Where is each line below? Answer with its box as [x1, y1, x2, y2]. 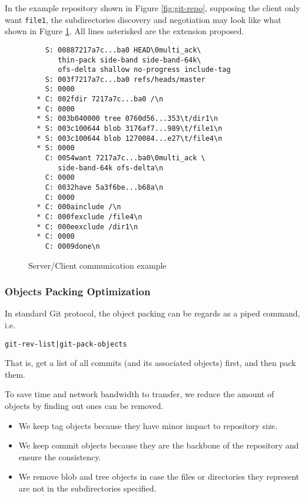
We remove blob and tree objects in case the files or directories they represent [18, 470, 300, 483]
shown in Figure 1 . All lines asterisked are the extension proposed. [5, 25, 244, 37]
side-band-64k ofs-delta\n [58, 163, 164, 172]
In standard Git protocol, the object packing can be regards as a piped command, [5, 307, 300, 319]
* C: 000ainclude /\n [37, 203, 121, 212]
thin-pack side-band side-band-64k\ [58, 55, 201, 64]
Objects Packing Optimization [5, 284, 151, 299]
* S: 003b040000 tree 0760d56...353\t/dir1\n [37, 114, 218, 123]
